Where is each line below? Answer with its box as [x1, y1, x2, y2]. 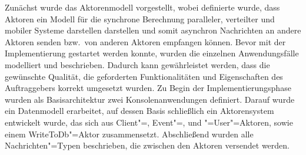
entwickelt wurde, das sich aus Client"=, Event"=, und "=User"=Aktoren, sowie [5, 116, 293, 128]
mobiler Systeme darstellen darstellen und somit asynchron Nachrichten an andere [5, 24, 301, 36]
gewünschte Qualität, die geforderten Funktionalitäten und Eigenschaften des [5, 70, 283, 82]
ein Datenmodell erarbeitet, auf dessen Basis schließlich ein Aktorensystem [5, 105, 274, 117]
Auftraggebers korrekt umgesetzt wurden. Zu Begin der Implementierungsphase [5, 82, 291, 94]
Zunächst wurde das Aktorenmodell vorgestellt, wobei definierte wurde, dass [5, 1, 280, 13]
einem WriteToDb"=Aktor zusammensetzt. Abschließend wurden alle [5, 127, 254, 140]
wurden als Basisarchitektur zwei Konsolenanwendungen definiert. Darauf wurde [5, 93, 295, 105]
